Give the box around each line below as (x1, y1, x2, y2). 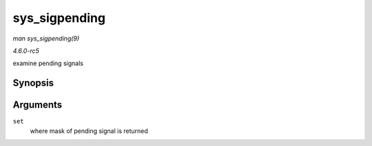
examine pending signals (12, 59, 84, 68)
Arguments (12, 99, 63, 111)
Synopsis (12, 77, 54, 89)
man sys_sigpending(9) (12, 34, 80, 42)
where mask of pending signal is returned (30, 127, 148, 135)
